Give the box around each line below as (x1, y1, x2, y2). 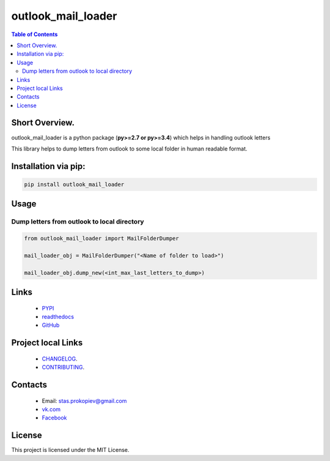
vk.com (42, 406, 61, 413)
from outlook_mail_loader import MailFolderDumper (24, 235, 180, 242)
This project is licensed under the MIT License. (11, 446, 130, 454)
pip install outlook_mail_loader (24, 181, 125, 188)
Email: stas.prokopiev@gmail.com (42, 397, 127, 404)
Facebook (42, 414, 67, 422)
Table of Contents (11, 31, 58, 38)
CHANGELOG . (42, 355, 78, 362)
